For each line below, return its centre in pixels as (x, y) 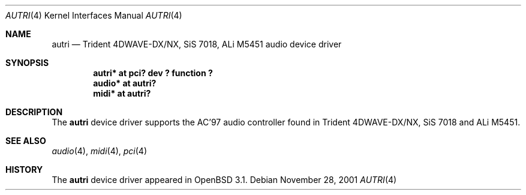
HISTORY (24, 169)
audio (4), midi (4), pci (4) (100, 151)
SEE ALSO (26, 141)
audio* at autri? (125, 83)
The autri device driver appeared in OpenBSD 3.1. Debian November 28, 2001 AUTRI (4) (224, 180)
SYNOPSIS (27, 63)
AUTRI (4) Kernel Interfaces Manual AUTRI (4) (94, 15)
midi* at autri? (122, 93)
